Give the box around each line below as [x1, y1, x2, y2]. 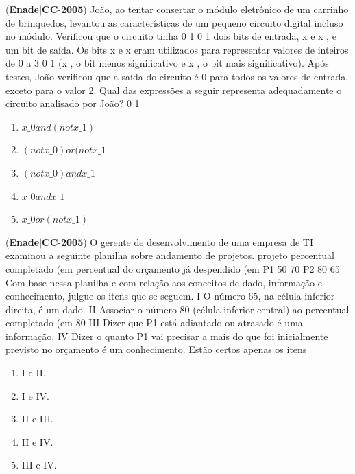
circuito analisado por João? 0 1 [5, 96, 140, 111]
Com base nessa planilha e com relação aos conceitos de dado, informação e [5, 275, 322, 289]
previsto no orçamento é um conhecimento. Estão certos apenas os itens [5, 342, 307, 357]
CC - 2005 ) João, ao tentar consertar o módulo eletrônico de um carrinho [42, 2, 349, 16]
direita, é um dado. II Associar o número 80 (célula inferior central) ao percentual [5, 302, 350, 316]
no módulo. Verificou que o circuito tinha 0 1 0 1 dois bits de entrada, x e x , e [5, 29, 336, 43]
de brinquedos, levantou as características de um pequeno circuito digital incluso [5, 15, 343, 30]
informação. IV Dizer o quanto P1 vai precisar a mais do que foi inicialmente [5, 328, 328, 343]
